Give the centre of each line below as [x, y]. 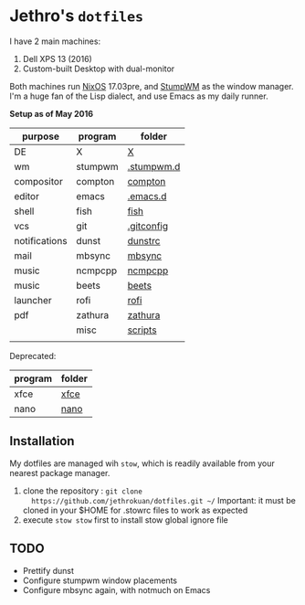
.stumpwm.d [154, 166]
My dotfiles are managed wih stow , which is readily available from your [142, 463]
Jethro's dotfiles [77, 16]
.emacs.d [147, 196]
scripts [142, 330]
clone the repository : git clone [83, 491]
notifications [41, 240]
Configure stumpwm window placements [100, 580]
